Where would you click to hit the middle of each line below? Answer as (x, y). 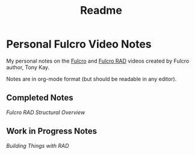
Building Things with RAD (38, 145)
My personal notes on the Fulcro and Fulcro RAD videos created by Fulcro (98, 61)
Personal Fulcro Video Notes (79, 44)
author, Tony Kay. (28, 67)
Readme (101, 11)
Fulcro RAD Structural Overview (46, 112)
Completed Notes (40, 98)
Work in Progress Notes (52, 131)
